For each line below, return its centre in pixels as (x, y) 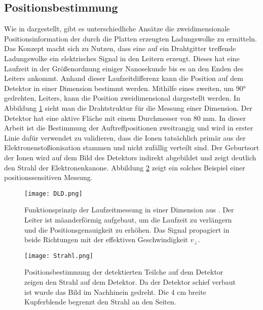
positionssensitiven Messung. (48, 177)
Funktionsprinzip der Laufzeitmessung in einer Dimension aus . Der (129, 210)
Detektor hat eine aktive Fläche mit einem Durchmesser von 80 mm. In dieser (125, 118)
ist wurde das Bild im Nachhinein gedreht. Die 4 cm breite (115, 292)
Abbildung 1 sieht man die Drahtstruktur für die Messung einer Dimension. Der (128, 107)
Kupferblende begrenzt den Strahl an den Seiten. (100, 302)
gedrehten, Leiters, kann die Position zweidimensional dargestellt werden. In (122, 98)
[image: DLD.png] (53, 193)
